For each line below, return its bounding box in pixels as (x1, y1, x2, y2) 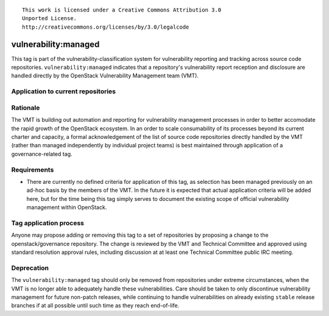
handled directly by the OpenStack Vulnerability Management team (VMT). (11, 72, 199, 79)
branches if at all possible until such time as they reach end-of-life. (11, 302, 180, 309)
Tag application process (11, 219, 85, 227)
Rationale (11, 104, 40, 112)
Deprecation (11, 264, 49, 272)
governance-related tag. (11, 150, 73, 158)
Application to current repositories (11, 87, 116, 96)
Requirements (11, 165, 54, 174)
